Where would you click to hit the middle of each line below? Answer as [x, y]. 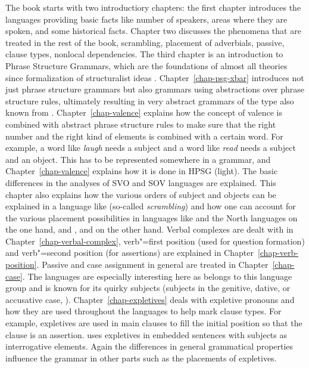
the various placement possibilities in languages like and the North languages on [152, 217]
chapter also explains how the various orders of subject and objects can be [141, 194]
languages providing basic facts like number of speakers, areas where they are [146, 19]
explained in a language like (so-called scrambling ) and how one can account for [151, 206]
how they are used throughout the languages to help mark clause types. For [143, 311]
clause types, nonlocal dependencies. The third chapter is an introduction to [144, 54]
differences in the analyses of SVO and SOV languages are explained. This [141, 182]
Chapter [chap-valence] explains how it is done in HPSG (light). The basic [142, 171]
